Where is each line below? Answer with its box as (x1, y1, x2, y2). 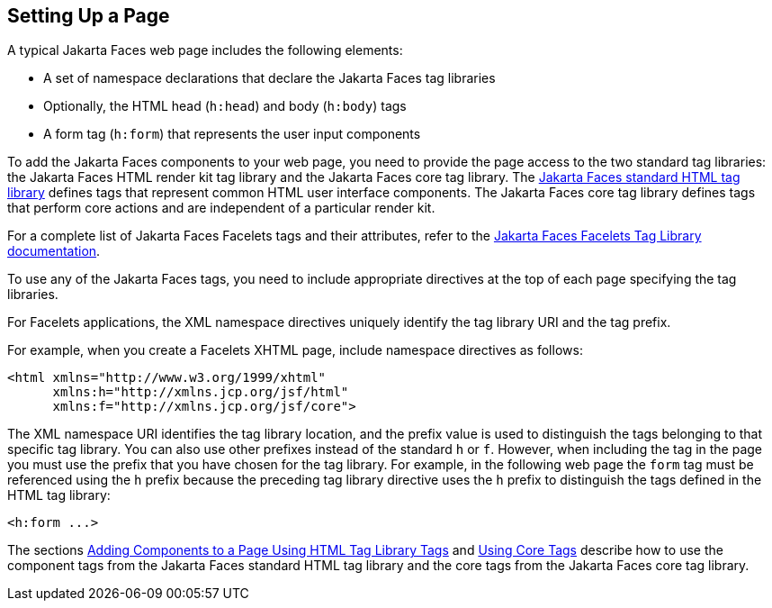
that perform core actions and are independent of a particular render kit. (7, 200, 435, 216)
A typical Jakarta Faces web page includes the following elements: (7, 42, 403, 59)
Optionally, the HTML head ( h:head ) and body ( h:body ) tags (43, 98, 407, 114)
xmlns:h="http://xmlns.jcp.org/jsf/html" (52, 385, 349, 400)
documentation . (7, 243, 101, 259)
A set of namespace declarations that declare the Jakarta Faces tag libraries (43, 70, 496, 86)
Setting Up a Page (7, 5, 170, 27)
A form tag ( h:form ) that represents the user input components (43, 126, 421, 142)
